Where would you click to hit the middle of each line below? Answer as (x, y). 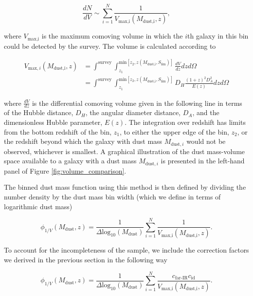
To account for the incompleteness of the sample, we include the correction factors (126, 250)
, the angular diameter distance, (133, 112)
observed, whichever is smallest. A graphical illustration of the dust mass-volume (125, 151)
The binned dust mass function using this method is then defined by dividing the (125, 187)
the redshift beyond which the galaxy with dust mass (83, 141)
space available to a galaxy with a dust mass (70, 161)
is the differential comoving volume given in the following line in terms (137, 103)
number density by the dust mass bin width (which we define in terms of (112, 196)
